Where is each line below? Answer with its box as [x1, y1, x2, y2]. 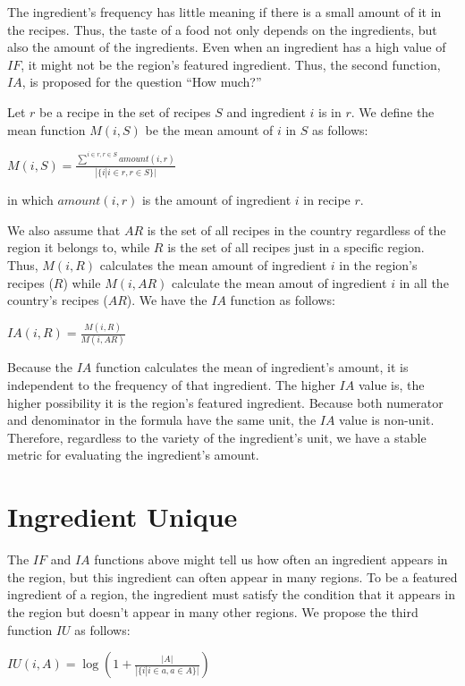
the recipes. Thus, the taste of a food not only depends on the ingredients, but [7, 20, 437, 38]
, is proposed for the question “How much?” [21, 72, 262, 91]
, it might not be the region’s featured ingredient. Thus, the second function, [21, 55, 441, 73]
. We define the [351, 102, 435, 121]
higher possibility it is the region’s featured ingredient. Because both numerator [7, 393, 444, 411]
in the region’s [339, 256, 418, 275]
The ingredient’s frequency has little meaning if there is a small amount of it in [7, 3, 442, 21]
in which [7, 191, 54, 209]
